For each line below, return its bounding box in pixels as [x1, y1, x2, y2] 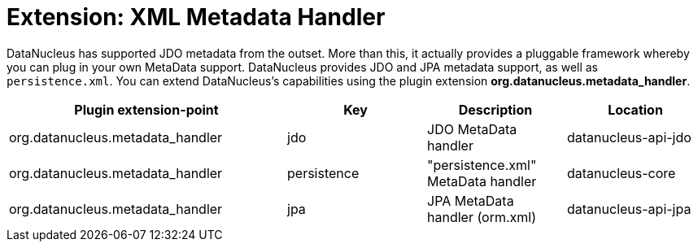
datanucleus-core [567, 164, 676, 181]
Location [608, 101, 663, 118]
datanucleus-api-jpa [567, 200, 691, 217]
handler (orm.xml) [427, 208, 537, 225]
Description [458, 101, 533, 118]
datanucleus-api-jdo [567, 128, 691, 146]
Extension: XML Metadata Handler [7, 3, 386, 31]
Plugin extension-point [74, 101, 219, 118]
